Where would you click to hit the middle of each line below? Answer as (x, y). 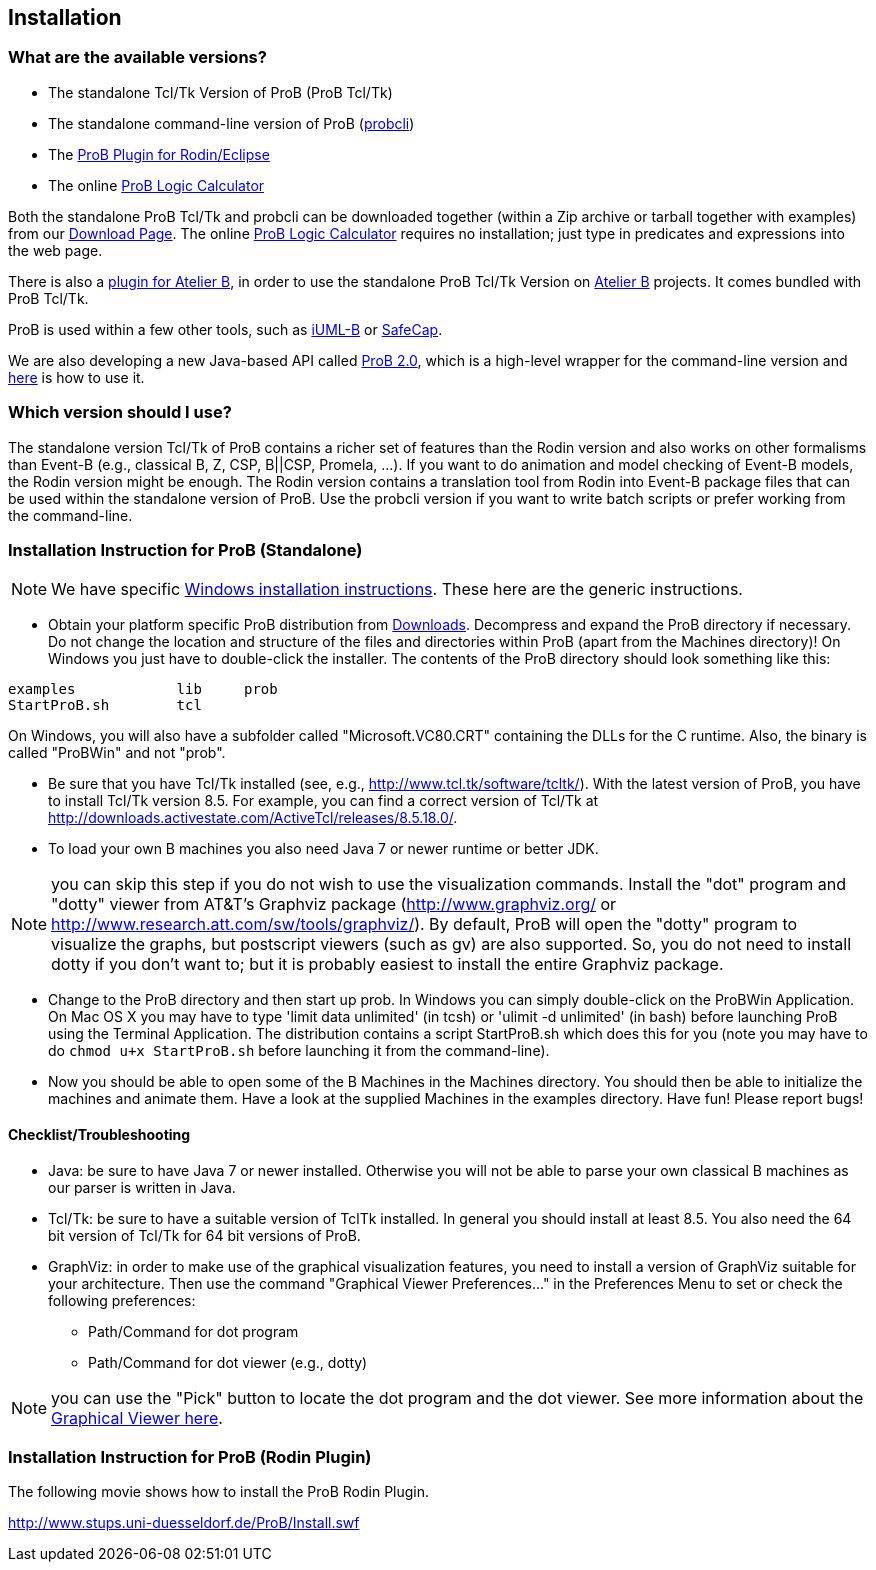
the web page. (55, 250)
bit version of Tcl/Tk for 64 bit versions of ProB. (204, 1235)
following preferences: (122, 1300)
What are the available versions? (137, 57)
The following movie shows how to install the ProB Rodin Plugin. (219, 1492)
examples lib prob (143, 689)
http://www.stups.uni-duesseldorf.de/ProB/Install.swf (184, 1523)
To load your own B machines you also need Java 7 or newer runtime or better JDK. (323, 849)
